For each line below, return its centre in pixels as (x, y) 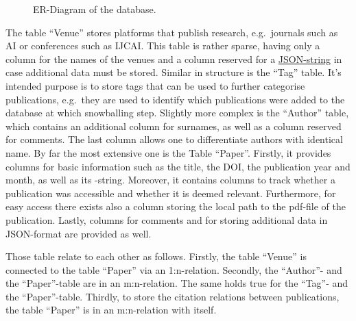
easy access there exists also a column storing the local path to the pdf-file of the (176, 206)
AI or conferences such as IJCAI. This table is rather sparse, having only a (163, 46)
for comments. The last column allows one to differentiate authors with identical (174, 139)
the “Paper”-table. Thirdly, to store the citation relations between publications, (173, 296)
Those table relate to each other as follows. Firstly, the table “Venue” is (156, 256)
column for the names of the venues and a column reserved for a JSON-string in (174, 59)
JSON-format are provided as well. (79, 233)
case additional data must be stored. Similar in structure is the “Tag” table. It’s (174, 72)
